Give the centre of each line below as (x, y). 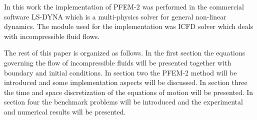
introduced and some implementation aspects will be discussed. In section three (126, 82)
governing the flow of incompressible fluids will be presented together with (118, 62)
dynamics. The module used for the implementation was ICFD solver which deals (129, 26)
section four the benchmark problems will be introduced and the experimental (123, 102)
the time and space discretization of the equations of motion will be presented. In (129, 92)
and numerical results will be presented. (65, 111)
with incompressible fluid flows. (52, 36)
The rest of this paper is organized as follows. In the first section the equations (125, 53)
